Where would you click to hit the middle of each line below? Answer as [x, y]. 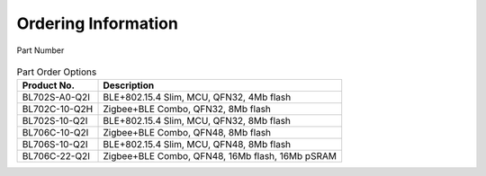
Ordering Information [98, 23]
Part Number [40, 50]
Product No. [49, 85]
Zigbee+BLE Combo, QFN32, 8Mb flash [187, 110]
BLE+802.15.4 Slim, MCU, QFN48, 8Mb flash [197, 145]
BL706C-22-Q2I [56, 156]
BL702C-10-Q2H [58, 110]
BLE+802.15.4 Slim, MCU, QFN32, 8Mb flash [197, 121]
